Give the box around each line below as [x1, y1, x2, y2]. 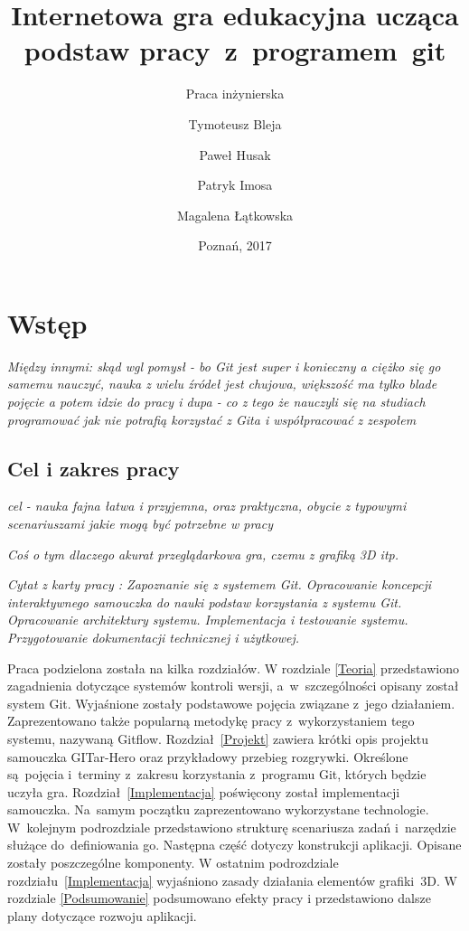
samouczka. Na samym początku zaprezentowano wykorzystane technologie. [7, 800, 429, 819]
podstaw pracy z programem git [23, 32, 446, 69]
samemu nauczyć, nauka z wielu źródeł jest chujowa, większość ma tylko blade [7, 374, 437, 393]
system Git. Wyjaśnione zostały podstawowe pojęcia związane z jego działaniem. [7, 693, 455, 712]
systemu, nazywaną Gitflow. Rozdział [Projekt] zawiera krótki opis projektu [7, 729, 429, 748]
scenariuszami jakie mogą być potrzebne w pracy [7, 513, 273, 532]
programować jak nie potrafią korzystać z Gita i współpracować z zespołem [7, 409, 417, 428]
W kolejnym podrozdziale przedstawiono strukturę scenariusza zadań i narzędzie [7, 817, 456, 836]
